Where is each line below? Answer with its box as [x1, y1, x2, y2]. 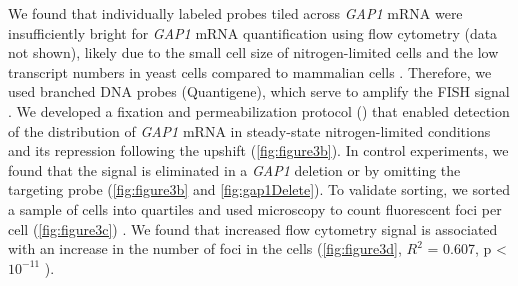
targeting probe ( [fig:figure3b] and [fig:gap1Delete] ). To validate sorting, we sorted [8, 179, 510, 200]
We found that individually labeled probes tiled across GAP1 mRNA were [8, 3, 463, 23]
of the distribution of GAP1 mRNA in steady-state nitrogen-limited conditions [8, 120, 491, 141]
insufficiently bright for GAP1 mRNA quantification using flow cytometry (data [8, 22, 498, 43]
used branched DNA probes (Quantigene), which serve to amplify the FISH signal [8, 81, 510, 102]
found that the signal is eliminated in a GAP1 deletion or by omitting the [8, 159, 461, 180]
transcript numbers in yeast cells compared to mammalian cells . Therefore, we [8, 61, 492, 82]
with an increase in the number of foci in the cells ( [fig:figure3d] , [8, 238, 402, 259]
